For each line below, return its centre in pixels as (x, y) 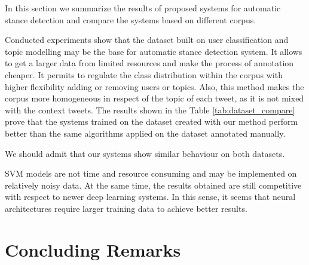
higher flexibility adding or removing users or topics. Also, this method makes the (154, 86)
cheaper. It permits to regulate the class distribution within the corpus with (144, 74)
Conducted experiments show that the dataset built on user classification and (147, 40)
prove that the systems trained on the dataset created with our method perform (152, 121)
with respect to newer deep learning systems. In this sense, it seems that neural (150, 197)
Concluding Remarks (93, 249)
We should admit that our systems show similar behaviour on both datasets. (145, 153)
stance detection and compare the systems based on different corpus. (131, 19)
